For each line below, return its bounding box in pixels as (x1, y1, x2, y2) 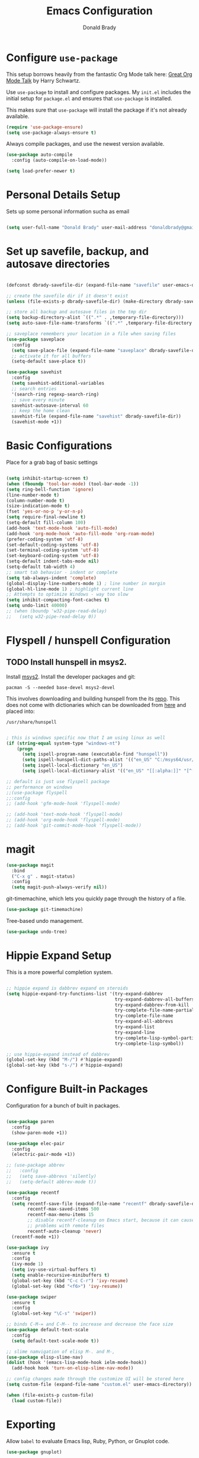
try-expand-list (114, 1024, 155, 1030)
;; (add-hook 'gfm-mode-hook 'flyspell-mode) (6, 801, 120, 807)
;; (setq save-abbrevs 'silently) (6, 1173, 97, 1180)
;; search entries (11, 385, 57, 392)
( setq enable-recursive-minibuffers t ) (11, 1272, 110, 1278)
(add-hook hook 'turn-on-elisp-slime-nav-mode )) (11, 1365, 134, 1371)
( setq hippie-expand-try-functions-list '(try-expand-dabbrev (6, 991, 163, 997)
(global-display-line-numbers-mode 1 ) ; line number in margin (6, 580, 166, 586)
